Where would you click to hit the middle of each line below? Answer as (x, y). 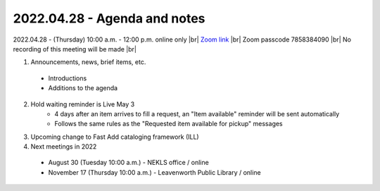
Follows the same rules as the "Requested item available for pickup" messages (169, 124)
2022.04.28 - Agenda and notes (109, 18)
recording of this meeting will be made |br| (75, 49)
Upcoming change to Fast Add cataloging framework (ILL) (115, 137)
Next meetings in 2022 (64, 147)
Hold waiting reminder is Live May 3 (83, 104)
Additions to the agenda (83, 88)
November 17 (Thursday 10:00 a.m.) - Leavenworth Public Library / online (154, 172)
